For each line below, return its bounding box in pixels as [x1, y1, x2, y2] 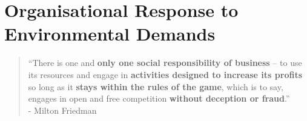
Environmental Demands [4, 21, 216, 46]
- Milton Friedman [28, 103, 97, 116]
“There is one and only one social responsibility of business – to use [28, 56, 302, 69]
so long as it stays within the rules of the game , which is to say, [28, 80, 283, 93]
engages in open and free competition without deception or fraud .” [28, 92, 290, 105]
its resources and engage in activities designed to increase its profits [28, 68, 302, 80]
